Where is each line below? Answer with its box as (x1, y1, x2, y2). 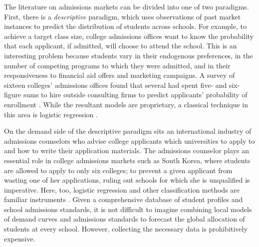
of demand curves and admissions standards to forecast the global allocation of (4, 214, 245, 224)
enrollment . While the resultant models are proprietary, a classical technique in (4, 99, 248, 109)
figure (4, 89, 21, 100)
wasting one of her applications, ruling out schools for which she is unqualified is (4, 175, 250, 185)
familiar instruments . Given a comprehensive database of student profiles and (4, 194, 243, 205)
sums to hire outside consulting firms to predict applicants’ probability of (23, 89, 248, 100)
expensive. (4, 233, 35, 244)
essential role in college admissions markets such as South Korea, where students (4, 155, 251, 165)
